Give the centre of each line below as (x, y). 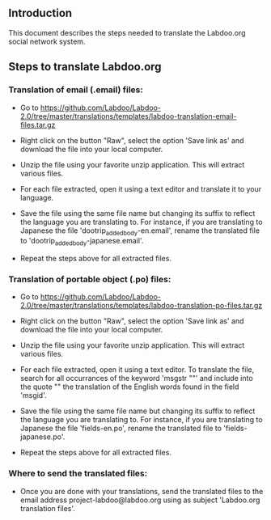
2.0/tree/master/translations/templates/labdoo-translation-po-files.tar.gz (141, 306)
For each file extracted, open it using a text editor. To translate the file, (137, 370)
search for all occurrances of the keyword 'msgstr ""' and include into (136, 378)
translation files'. (47, 508)
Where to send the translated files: (78, 474)
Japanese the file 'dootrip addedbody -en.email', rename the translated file (140, 231)
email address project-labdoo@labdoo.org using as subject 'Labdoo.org (140, 500)
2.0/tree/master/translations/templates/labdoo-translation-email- (128, 116)
